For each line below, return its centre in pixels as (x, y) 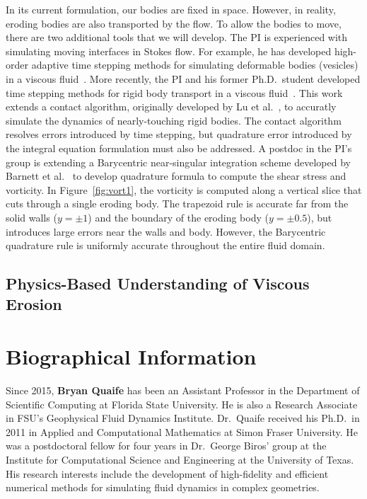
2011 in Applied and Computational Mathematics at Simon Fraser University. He (182, 431)
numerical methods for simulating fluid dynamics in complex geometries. (163, 487)
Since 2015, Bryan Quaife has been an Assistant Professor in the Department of (183, 390)
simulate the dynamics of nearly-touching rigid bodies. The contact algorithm (174, 120)
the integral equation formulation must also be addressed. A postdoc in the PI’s (179, 148)
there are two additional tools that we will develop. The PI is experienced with (177, 37)
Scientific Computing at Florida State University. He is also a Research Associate (182, 404)
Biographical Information (131, 356)
